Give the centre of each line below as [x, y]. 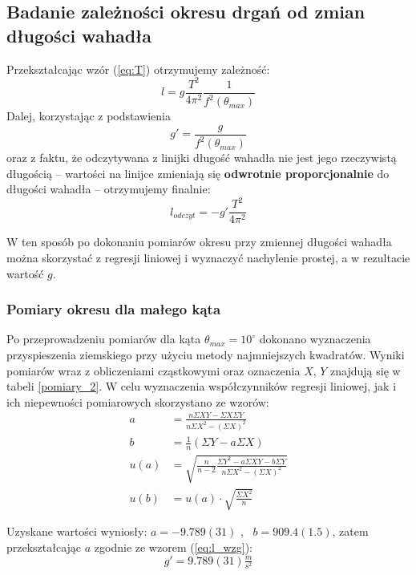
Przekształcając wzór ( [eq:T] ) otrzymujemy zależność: [138, 69]
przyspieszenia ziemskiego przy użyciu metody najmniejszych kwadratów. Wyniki [206, 355]
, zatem [350, 531]
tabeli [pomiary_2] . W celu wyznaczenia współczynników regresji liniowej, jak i [202, 386]
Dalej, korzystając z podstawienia [89, 116]
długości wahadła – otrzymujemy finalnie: [109, 189]
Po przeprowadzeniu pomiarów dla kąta [104, 339]
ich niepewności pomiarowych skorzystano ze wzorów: [138, 401]
